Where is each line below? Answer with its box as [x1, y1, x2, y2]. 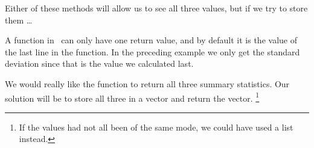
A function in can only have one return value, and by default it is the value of [5, 34, 297, 46]
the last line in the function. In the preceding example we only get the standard [5, 45, 300, 58]
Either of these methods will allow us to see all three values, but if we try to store [5, 2, 308, 14]
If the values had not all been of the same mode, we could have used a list [19, 120, 293, 133]
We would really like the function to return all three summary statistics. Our [5, 77, 290, 90]
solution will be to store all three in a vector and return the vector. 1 [5, 90, 260, 104]
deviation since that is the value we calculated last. [5, 57, 194, 70]
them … [5, 13, 33, 26]
